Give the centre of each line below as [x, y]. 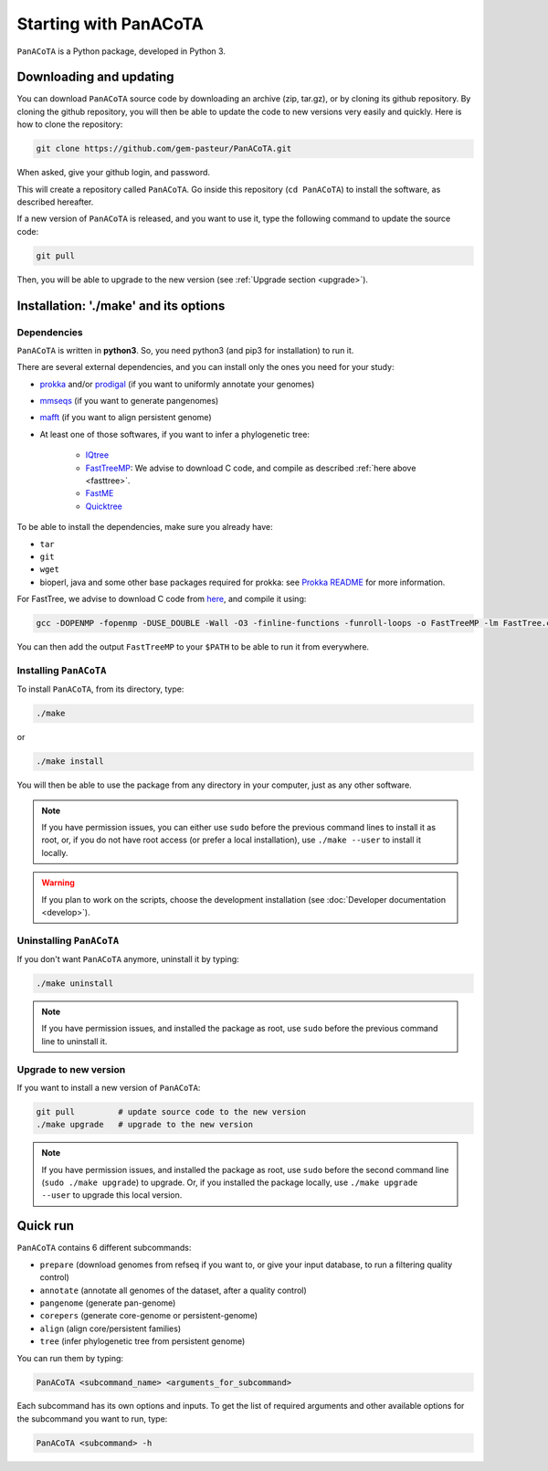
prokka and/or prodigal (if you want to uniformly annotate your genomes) [177, 384]
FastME [100, 493]
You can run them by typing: [70, 1358]
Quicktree [104, 506]
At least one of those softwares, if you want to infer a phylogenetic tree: [175, 434]
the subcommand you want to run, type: [92, 1418]
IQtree [97, 455]
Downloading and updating [95, 77]
